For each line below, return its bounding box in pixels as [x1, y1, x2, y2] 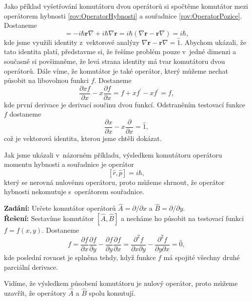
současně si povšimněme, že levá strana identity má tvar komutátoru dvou [4, 56, 225, 66]
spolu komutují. [89, 288, 136, 298]
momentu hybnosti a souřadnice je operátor [4, 159, 134, 169]
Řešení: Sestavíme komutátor [4, 213, 94, 223]
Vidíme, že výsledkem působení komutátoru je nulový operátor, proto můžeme [4, 278, 238, 288]
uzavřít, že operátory [4, 288, 66, 298]
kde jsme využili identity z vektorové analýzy [4, 37, 140, 47]
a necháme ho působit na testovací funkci [120, 213, 244, 223]
